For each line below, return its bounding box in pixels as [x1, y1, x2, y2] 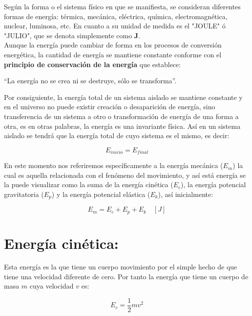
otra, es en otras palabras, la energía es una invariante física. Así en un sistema [4, 121, 241, 131]
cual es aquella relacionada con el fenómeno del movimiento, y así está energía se [4, 170, 246, 180]
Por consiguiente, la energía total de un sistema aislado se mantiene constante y [4, 92, 243, 102]
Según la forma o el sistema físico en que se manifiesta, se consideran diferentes [4, 1, 241, 11]
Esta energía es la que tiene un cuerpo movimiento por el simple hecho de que [4, 261, 237, 271]
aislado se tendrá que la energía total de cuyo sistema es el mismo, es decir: [4, 130, 230, 141]
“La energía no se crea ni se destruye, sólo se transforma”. [4, 75, 177, 86]
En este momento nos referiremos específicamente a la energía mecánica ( [4, 160, 223, 170]
